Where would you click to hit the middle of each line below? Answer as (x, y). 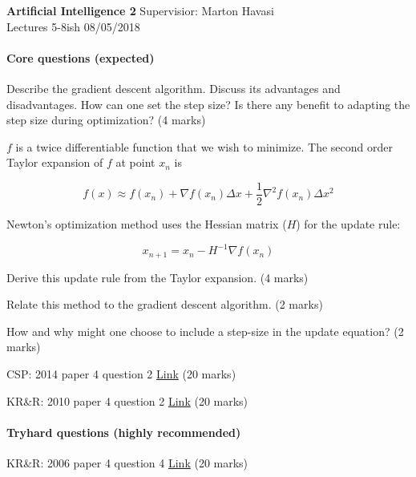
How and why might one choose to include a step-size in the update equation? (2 (205, 331)
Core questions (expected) (81, 57)
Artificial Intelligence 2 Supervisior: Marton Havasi (140, 10)
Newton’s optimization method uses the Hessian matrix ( (147, 224)
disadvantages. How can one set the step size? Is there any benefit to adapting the (208, 104)
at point (135, 162)
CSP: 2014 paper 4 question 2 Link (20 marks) (121, 373)
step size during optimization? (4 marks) (106, 120)
